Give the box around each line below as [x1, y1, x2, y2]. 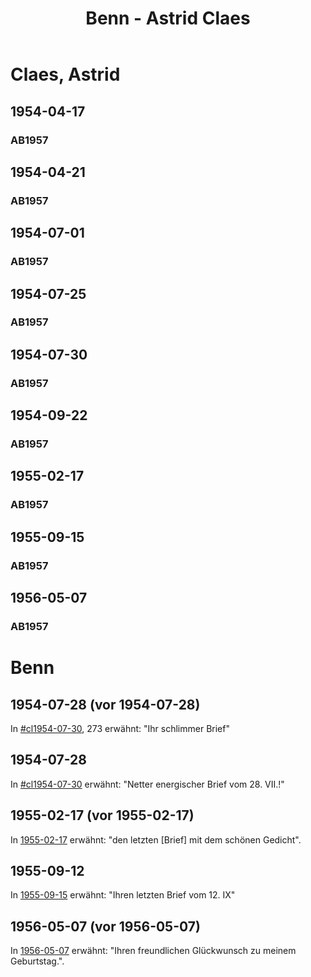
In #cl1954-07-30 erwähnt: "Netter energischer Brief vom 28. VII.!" [10, 778, 285, 790]
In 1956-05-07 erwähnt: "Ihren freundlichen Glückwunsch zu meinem [10, 945, 297, 957]
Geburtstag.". [10, 955, 65, 967]
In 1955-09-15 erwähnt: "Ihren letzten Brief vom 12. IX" [10, 889, 236, 901]
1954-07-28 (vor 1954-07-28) [10, 696, 201, 713]
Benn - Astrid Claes [85, 7, 251, 30]
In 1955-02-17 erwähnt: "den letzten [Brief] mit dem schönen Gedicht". [10, 833, 302, 846]
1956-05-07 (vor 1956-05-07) [10, 918, 201, 935]
